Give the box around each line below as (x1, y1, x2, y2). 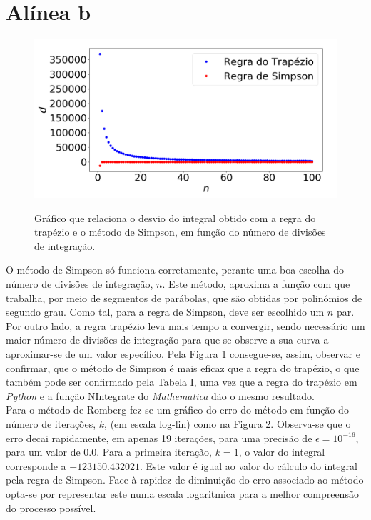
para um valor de (6, 444, 81, 459)
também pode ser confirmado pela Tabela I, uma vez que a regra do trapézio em (6, 374, 357, 389)
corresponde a (6, 458, 66, 473)
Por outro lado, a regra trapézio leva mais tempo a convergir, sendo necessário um (6, 318, 365, 333)
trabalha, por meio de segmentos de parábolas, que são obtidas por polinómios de (6, 290, 362, 305)
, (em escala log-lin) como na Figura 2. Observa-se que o (104, 416, 351, 431)
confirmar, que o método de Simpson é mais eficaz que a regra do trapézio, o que (6, 360, 360, 375)
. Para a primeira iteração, (96, 444, 213, 459)
